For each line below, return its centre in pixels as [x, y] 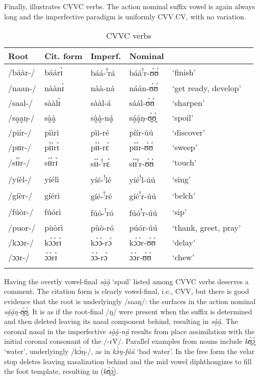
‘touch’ [184, 162]
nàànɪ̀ [54, 88]
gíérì [52, 195]
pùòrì [54, 227]
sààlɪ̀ [53, 102]
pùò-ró [102, 227]
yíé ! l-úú [142, 179]
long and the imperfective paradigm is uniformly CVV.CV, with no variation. [125, 16]
